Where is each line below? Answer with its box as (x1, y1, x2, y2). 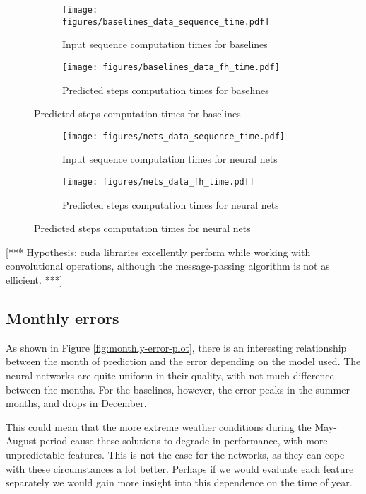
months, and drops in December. (6, 396, 147, 410)
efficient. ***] (6, 272, 63, 287)
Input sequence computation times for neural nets (62, 151, 278, 166)
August (6, 433, 37, 448)
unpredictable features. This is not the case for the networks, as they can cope (6, 447, 345, 461)
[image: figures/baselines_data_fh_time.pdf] (62, 62, 280, 72)
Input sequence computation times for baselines (62, 37, 268, 52)
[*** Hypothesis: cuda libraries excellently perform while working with (6, 244, 311, 259)
